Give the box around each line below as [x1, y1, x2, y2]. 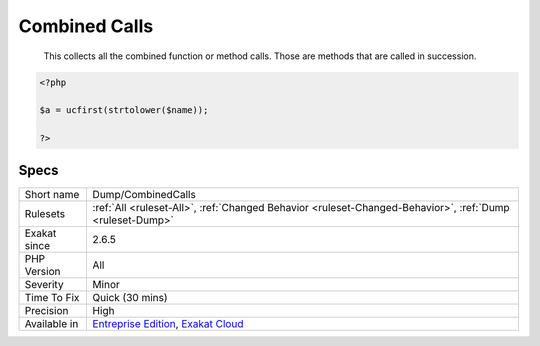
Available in [24, 316, 79, 330]
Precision [24, 303, 69, 317]
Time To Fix [24, 290, 80, 304]
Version [24, 264, 61, 278]
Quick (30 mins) [92, 290, 169, 304]
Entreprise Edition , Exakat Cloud [92, 316, 244, 330]
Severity [24, 277, 64, 291]
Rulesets [24, 206, 65, 220]
